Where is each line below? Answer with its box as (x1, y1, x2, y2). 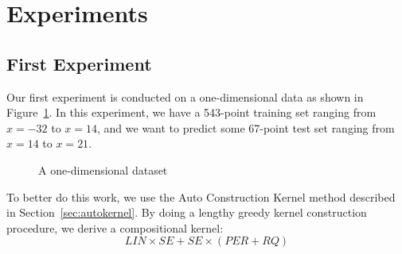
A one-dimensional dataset (38, 161, 168, 178)
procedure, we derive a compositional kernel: (6, 219, 224, 236)
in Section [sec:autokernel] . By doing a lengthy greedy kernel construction (6, 204, 367, 221)
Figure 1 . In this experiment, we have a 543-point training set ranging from (6, 104, 377, 121)
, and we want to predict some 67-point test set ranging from (97, 119, 395, 136)
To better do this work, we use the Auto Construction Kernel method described (6, 188, 396, 205)
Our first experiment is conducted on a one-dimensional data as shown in (6, 88, 364, 105)
